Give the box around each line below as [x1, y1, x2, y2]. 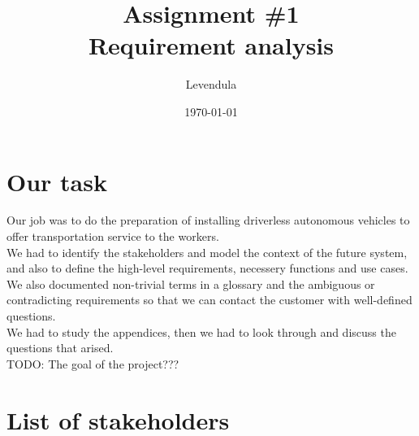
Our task [6, 164, 107, 198]
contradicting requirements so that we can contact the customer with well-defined [6, 291, 413, 308]
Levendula [185, 76, 237, 93]
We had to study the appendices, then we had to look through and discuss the [6, 323, 396, 340]
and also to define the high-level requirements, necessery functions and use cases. [6, 259, 408, 277]
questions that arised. [6, 339, 114, 356]
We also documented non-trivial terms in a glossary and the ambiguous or [6, 275, 375, 292]
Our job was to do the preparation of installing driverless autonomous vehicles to [6, 211, 410, 229]
